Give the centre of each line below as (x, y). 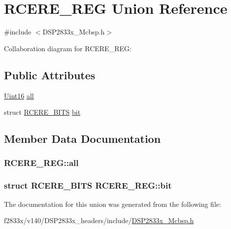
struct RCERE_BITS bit (42, 112)
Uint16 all (19, 95)
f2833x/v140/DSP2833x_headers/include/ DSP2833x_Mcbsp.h (99, 220)
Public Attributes (50, 75)
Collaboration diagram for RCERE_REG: (68, 48)
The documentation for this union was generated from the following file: (113, 204)
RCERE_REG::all (41, 163)
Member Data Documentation (82, 139)
